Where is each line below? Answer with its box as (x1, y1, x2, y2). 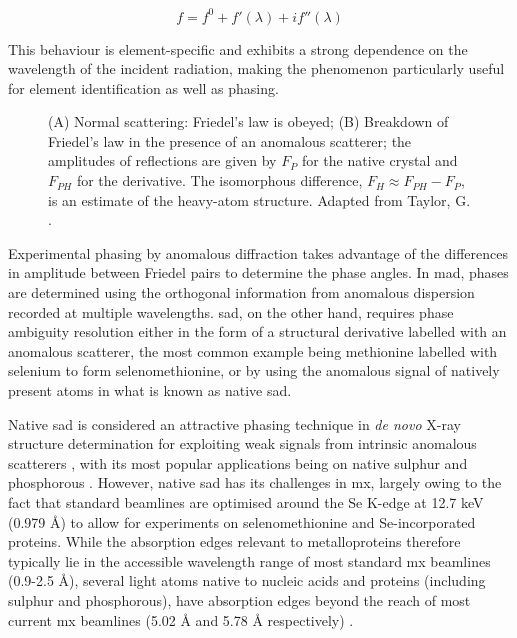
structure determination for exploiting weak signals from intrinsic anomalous (8, 433, 477, 454)
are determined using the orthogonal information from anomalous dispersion (8, 282, 475, 303)
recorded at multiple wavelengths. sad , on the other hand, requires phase (8, 301, 454, 322)
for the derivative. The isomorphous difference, (76, 170, 363, 191)
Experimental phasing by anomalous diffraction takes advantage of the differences (8, 242, 508, 263)
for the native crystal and (301, 150, 458, 171)
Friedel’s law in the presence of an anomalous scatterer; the (48, 130, 412, 151)
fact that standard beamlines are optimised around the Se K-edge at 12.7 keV (8, 491, 484, 512)
